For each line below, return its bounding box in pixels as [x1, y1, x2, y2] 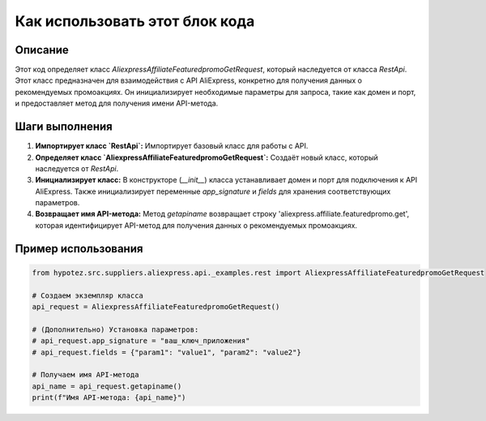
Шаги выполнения [15, 120, 113, 134]
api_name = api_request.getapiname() [32, 381, 182, 391]
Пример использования [15, 242, 143, 256]
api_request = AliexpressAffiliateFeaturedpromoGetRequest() [32, 303, 280, 311]
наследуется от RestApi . [35, 163, 119, 174]
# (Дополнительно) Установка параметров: [32, 324, 199, 334]
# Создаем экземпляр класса [32, 290, 143, 300]
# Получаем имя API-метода [32, 370, 139, 380]
